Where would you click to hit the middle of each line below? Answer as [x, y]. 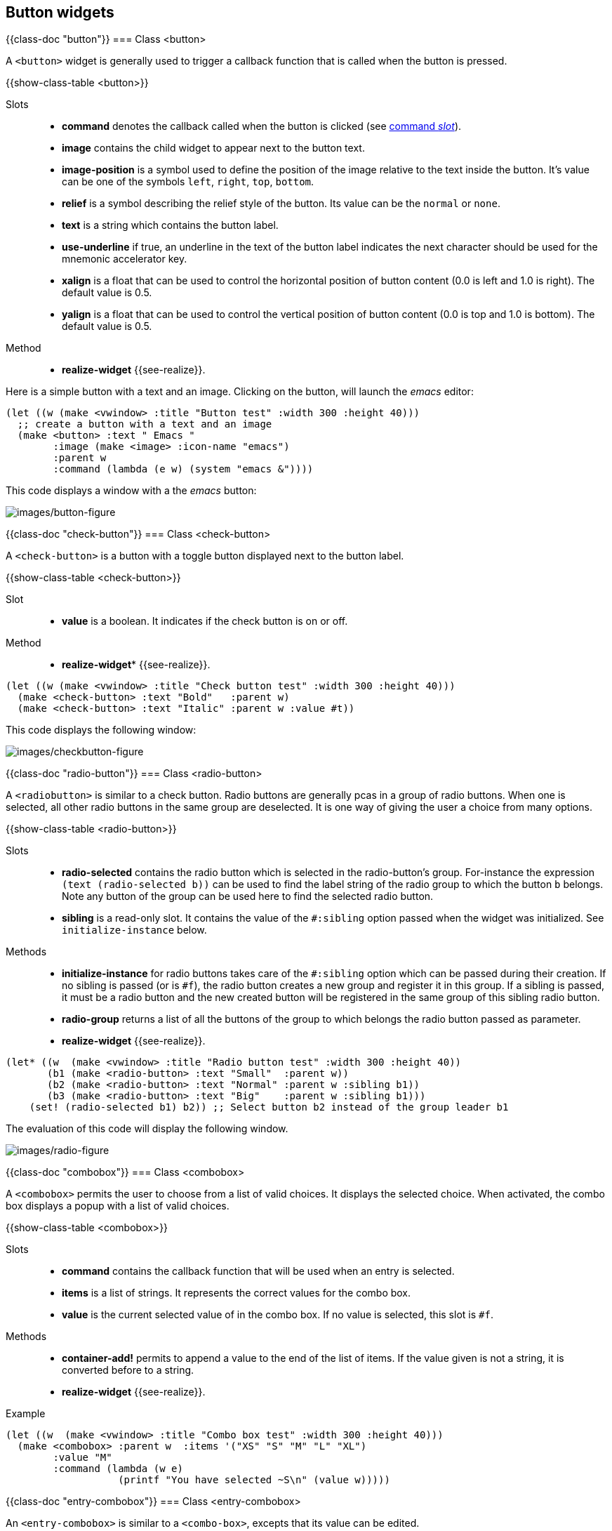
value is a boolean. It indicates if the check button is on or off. [205, 621]
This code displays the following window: [101, 730]
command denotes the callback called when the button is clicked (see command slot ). [262, 126]
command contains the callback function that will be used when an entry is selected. [258, 1271]
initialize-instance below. [134, 930]
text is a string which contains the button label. [170, 225]
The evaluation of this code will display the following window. [147, 1129]
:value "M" [82, 1458]
